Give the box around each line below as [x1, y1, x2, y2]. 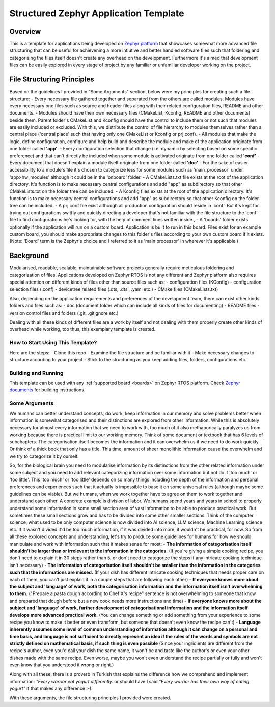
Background [9, 251, 49, 260]
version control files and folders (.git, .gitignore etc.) [9, 309, 119, 316]
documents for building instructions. [9, 387, 86, 393]
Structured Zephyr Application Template [9, 8, 184, 19]
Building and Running [9, 369, 64, 376]
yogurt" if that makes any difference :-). [9, 685, 93, 692]
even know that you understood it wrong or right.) [9, 662, 114, 668]
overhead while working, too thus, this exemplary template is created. [9, 326, 156, 332]
